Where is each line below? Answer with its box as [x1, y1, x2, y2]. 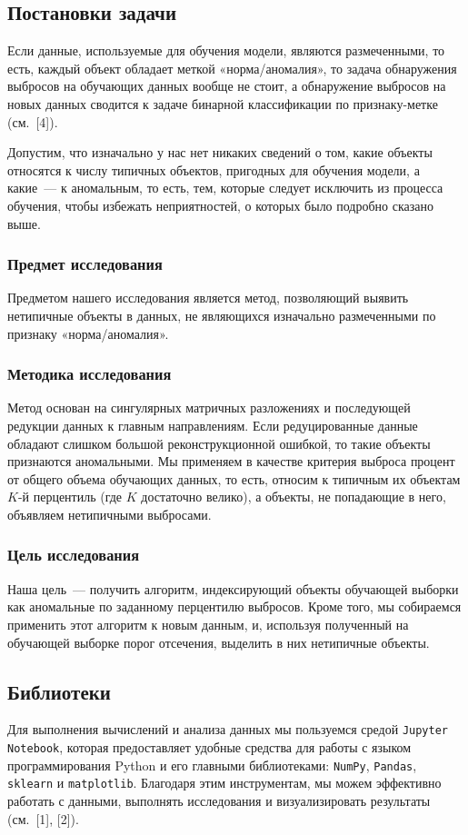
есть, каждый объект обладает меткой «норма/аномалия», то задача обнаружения [7, 58, 457, 77]
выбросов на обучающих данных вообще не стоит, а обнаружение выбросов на [7, 76, 446, 95]
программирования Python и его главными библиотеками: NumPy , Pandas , [7, 755, 417, 774]
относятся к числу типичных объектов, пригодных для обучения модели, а [7, 160, 420, 179]
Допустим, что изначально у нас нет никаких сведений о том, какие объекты [7, 143, 433, 162]
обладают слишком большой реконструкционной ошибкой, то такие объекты [7, 433, 431, 452]
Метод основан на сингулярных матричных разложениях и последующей [7, 398, 411, 417]
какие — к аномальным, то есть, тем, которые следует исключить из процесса [7, 178, 443, 197]
